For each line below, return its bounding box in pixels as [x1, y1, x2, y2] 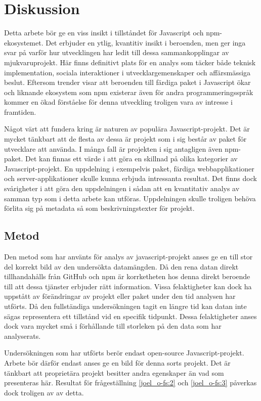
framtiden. [4, 106, 36, 117]
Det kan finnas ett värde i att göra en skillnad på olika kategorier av [25, 153, 238, 164]
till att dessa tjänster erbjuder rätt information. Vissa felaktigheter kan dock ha [4, 281, 252, 291]
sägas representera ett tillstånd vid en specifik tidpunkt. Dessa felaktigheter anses [4, 310, 257, 321]
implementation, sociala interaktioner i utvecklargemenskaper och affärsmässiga [4, 67, 251, 77]
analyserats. [4, 330, 41, 341]
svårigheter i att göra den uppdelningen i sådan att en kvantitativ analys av [4, 183, 240, 194]
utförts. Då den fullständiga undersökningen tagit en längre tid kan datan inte [4, 300, 247, 311]
